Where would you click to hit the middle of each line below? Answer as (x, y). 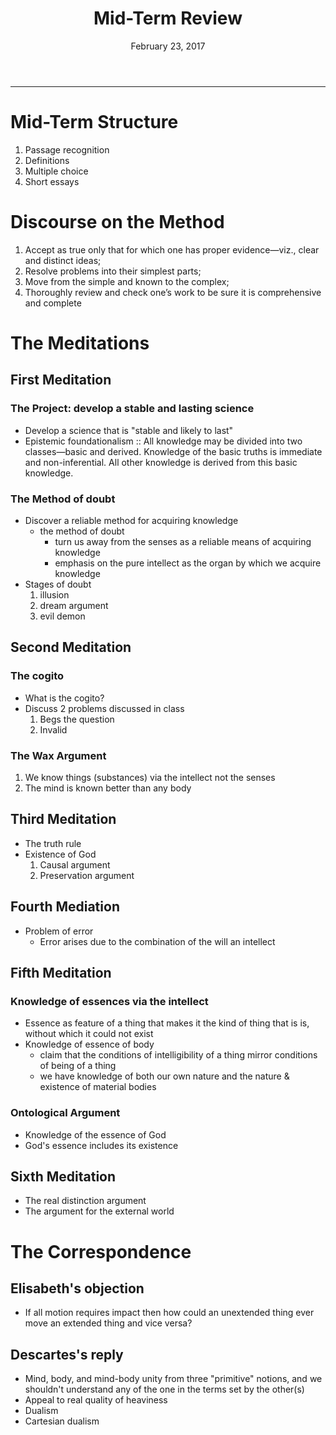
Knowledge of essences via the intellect (109, 1001)
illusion (54, 594)
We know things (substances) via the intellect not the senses (150, 777)
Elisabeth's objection (77, 1288)
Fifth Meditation (61, 972)
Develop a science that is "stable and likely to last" (129, 430)
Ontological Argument (65, 1113)
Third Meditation (63, 819)
